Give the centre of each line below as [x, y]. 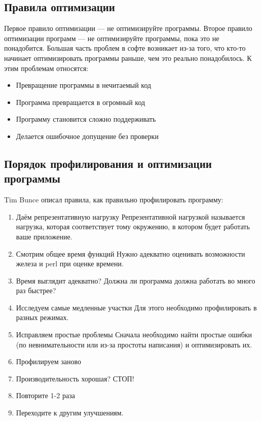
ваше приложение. [44, 236]
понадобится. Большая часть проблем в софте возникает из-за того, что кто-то [125, 48]
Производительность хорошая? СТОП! [75, 378]
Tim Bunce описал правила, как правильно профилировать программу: [114, 200]
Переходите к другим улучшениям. [70, 413]
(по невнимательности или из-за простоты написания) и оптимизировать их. [134, 344]
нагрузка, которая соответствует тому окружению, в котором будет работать [133, 226]
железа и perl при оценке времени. [70, 264]
